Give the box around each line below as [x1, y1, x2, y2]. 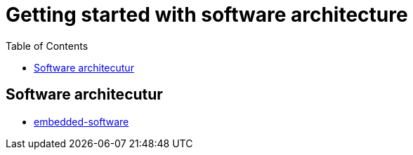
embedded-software [34, 115, 129, 128]
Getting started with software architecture [6, 3, 408, 27]
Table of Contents [6, 39, 88, 52]
